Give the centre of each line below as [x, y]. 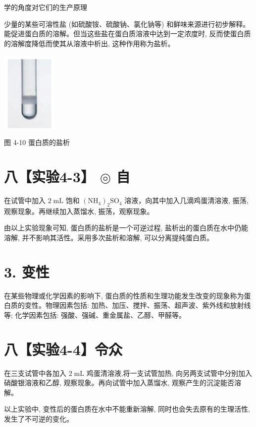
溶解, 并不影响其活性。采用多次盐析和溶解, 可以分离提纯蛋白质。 [109, 238]
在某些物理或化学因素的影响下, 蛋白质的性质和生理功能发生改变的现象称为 [124, 295]
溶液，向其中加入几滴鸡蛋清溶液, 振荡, [186, 200]
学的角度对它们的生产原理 [46, 7]
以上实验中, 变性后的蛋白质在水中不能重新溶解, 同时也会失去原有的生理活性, [127, 409]
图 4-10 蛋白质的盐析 [37, 142]
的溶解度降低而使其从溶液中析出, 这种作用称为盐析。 [89, 43]
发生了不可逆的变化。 [39, 419]
